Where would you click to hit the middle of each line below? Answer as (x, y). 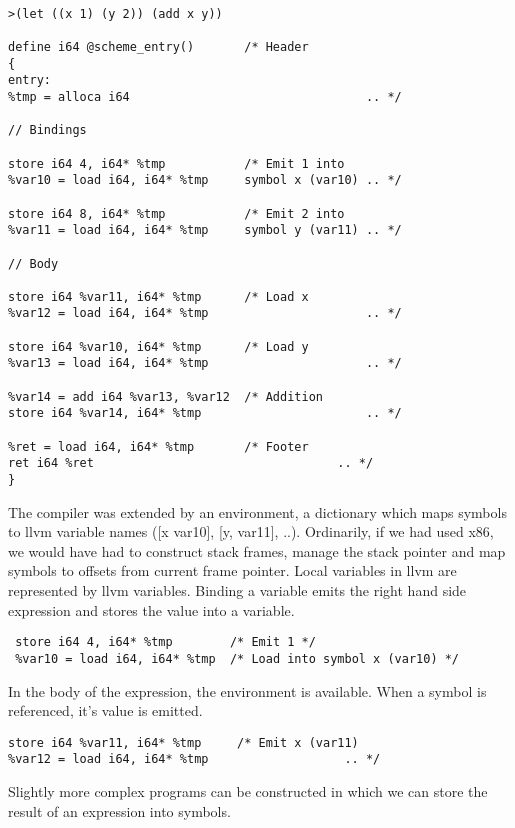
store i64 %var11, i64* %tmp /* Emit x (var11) (183, 742)
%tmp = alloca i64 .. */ (205, 96)
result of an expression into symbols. (119, 810)
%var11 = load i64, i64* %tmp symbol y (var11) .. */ (205, 230)
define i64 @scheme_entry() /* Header (158, 46)
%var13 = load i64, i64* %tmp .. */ (205, 363)
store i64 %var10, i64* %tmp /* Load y (158, 346)
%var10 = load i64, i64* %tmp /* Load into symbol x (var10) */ (237, 658)
